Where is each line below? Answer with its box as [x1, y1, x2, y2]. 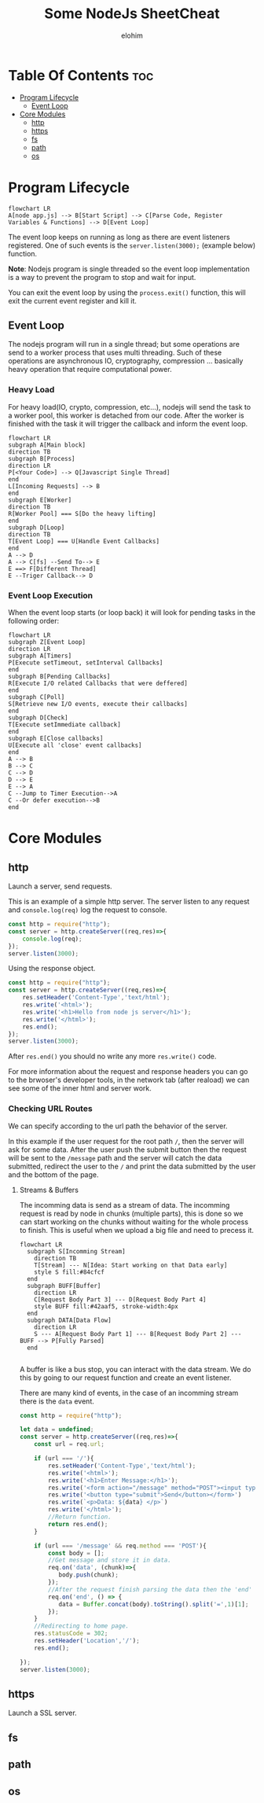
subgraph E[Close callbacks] [8, 734, 104, 743]
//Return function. [48, 1513, 112, 1522]
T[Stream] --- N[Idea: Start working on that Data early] [34, 1261, 228, 1269]
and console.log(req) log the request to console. [8, 905, 167, 914]
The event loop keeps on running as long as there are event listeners [8, 232, 230, 241]
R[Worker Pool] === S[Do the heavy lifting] [8, 510, 156, 517]
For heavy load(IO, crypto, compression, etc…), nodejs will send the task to [8, 402, 251, 411]
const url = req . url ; [34, 1441, 104, 1448]
